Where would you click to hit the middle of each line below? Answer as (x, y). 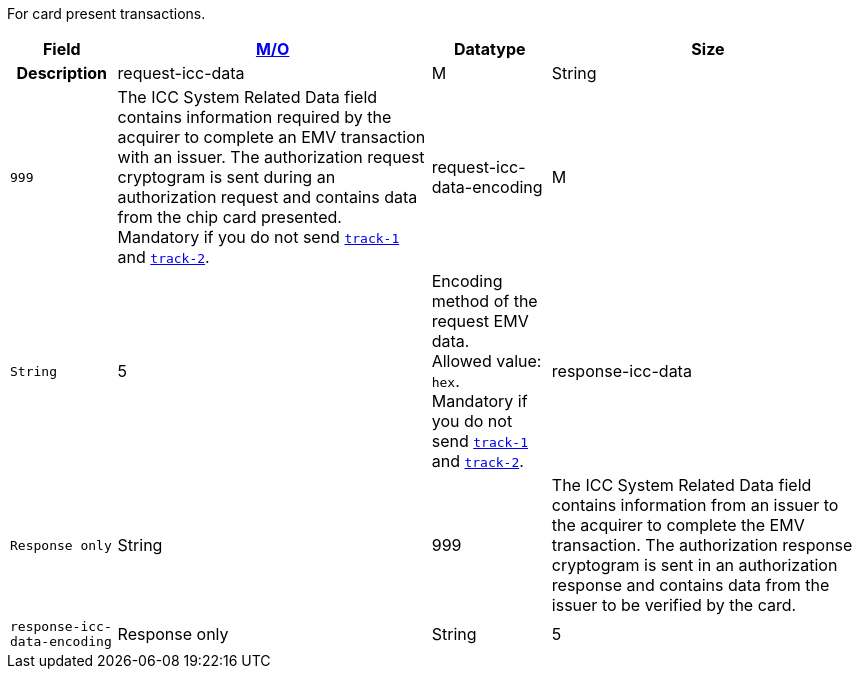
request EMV (480, 321)
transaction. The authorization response (702, 545)
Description (61, 73)
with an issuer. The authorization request (271, 157)
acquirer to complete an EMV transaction (271, 137)
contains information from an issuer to (695, 505)
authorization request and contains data (267, 197)
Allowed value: (486, 361)
